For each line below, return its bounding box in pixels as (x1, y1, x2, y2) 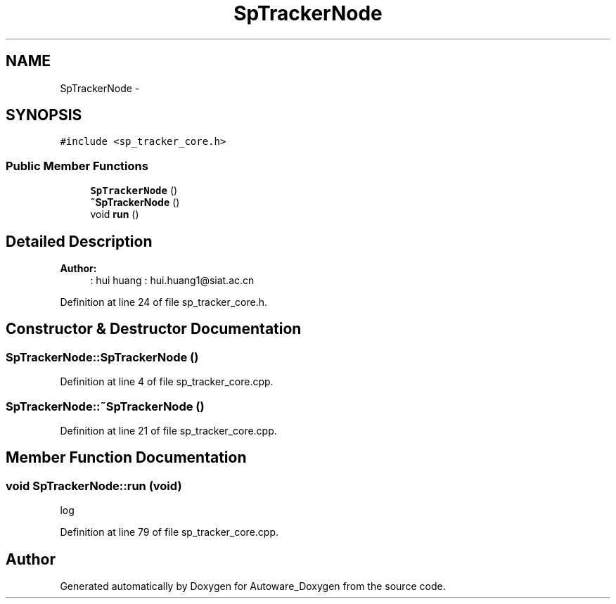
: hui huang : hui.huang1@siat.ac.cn (90, 274, 255, 287)
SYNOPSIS (6, 106, 82, 124)
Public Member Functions (6, 158, 148, 173)
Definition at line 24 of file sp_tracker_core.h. (60, 296, 268, 309)
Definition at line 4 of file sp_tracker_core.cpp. (60, 375, 274, 388)
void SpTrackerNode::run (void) (6, 478, 182, 493)
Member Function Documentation (6, 449, 247, 467)
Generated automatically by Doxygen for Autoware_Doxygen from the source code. (60, 580, 446, 593)
